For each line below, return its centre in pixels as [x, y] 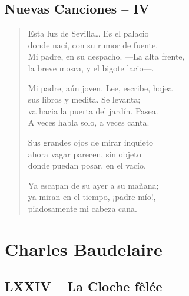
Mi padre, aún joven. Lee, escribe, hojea [100, 88]
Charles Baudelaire [84, 249]
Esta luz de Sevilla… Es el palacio [88, 33]
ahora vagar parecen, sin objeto [84, 154]
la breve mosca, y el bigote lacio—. [91, 68]
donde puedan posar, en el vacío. [87, 165]
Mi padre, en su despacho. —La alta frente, [106, 56]
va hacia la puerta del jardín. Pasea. [93, 111]
